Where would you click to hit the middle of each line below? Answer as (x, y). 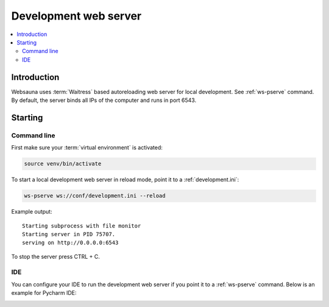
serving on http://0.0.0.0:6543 (70, 243)
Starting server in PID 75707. (69, 234)
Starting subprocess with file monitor (82, 226)
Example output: (32, 212)
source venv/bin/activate (63, 164)
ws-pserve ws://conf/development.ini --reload (95, 196)
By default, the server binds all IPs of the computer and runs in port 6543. (104, 100)
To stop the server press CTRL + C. (56, 256)
